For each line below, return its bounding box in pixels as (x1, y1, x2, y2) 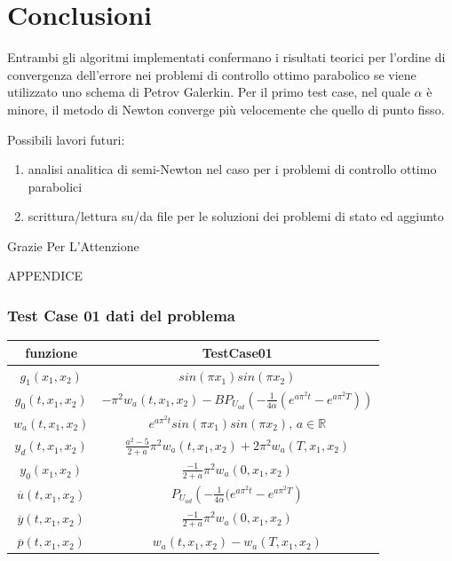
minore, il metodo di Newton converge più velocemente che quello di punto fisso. (7, 99, 445, 118)
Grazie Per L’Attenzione (7, 236, 139, 255)
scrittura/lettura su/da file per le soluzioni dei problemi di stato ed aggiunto (28, 207, 444, 225)
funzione (25, 343, 78, 361)
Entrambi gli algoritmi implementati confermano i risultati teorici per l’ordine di (7, 48, 446, 67)
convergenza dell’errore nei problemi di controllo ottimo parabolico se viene (7, 65, 416, 83)
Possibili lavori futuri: (7, 130, 125, 148)
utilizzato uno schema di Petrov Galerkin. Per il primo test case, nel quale (7, 83, 410, 101)
